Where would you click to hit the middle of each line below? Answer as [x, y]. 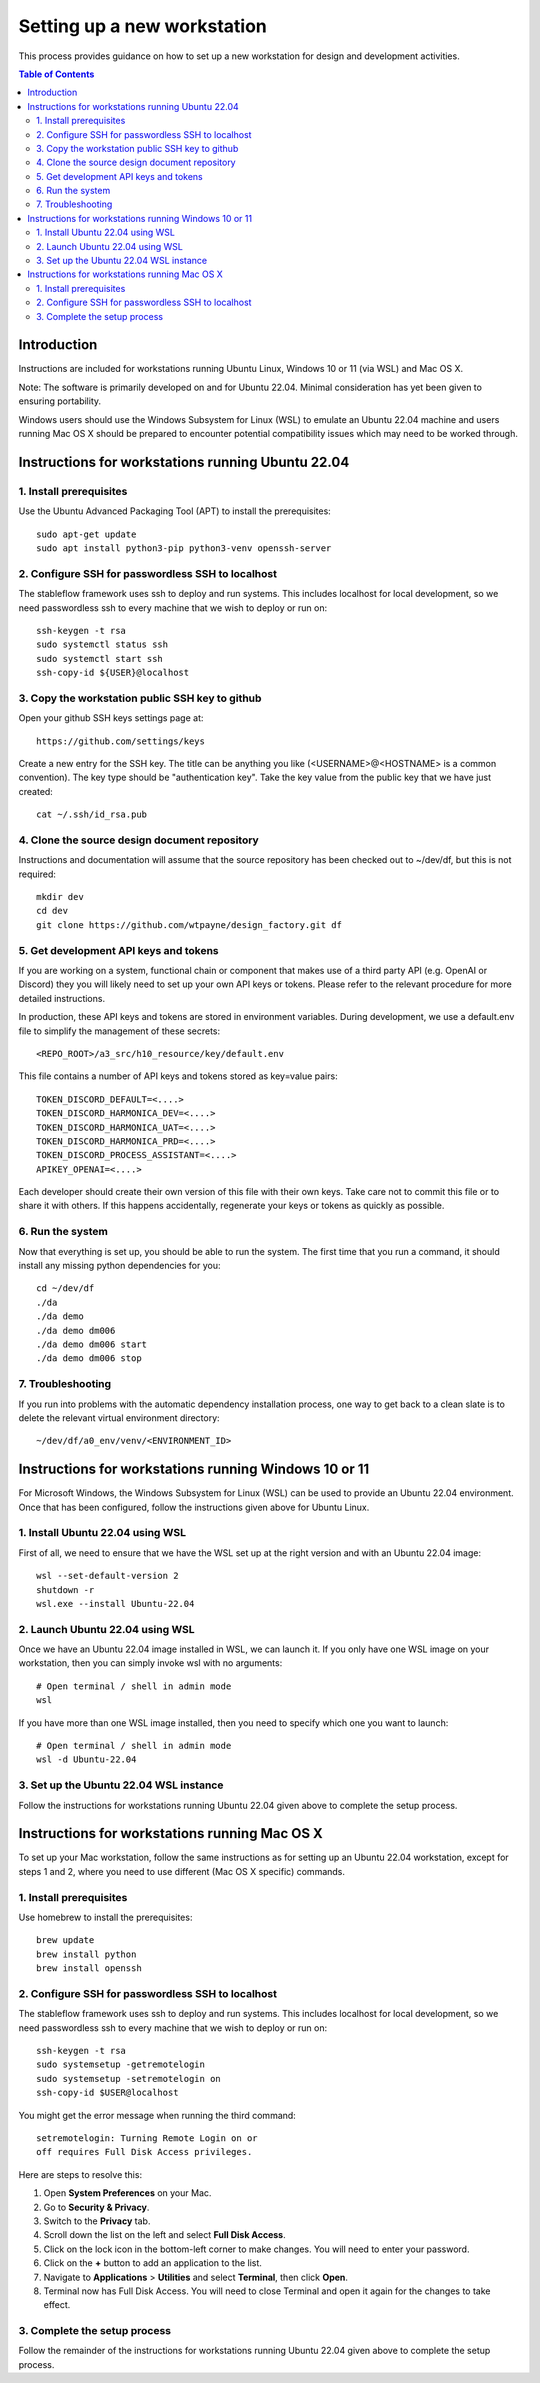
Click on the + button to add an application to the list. [152, 2263]
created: [36, 791]
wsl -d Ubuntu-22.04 [86, 1759]
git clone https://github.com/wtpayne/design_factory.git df [189, 924]
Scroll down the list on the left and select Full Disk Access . [164, 2235]
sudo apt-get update [86, 534]
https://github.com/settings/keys [120, 741]
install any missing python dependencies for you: [119, 1266]
